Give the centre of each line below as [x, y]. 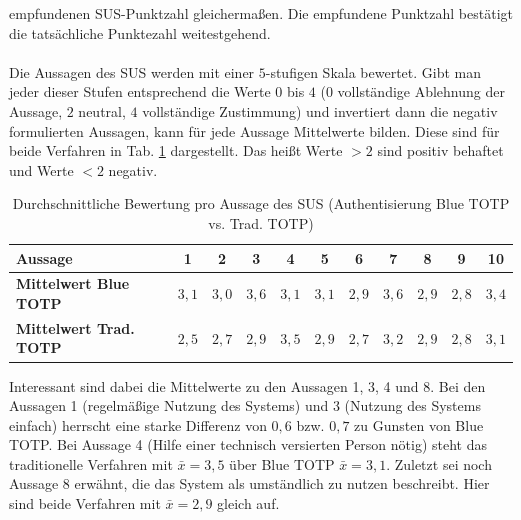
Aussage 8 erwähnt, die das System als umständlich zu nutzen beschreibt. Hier [249, 483]
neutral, [102, 110]
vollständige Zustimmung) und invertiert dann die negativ [320, 110]
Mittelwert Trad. [75, 327]
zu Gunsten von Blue [419, 424]
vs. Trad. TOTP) [261, 222]
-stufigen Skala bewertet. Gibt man [373, 71]
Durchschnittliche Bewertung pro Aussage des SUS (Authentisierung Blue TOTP [261, 203]
